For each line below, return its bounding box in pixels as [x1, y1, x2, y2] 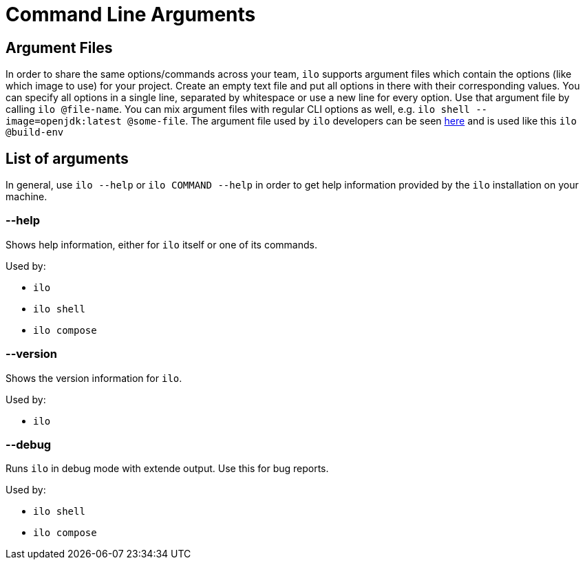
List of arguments [6, 149, 129, 167]
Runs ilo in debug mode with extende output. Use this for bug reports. [6, 462, 329, 475]
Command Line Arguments [6, 3, 256, 26]
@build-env [6, 127, 64, 138]
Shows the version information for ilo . [6, 372, 182, 384]
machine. [6, 191, 47, 203]
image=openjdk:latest [6, 116, 122, 127]
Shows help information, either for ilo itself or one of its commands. [6, 238, 317, 250]
